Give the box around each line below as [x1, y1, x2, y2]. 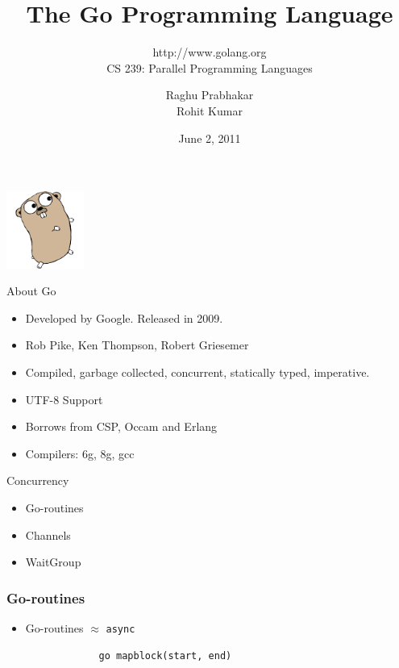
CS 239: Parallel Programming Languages [106, 59, 313, 76]
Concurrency [6, 472, 69, 489]
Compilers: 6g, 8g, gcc [25, 445, 135, 461]
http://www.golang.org [152, 44, 267, 61]
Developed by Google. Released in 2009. [25, 309, 223, 326]
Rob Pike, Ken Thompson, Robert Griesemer [25, 336, 249, 353]
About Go [6, 282, 56, 299]
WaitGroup [25, 553, 81, 570]
